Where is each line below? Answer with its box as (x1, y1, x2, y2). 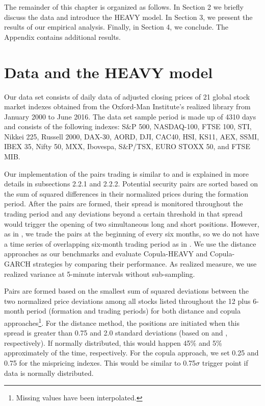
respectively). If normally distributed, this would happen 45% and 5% (4, 337, 222, 348)
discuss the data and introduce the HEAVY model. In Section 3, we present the (4, 11, 253, 22)
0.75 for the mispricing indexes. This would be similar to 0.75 (4, 357, 196, 368)
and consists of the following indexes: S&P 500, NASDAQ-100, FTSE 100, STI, (4, 121, 252, 132)
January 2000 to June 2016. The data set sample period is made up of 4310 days (4, 111, 256, 122)
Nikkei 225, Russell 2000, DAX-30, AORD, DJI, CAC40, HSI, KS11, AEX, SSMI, (4, 131, 259, 141)
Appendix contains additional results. (4, 31, 121, 42)
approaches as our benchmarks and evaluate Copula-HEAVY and (4, 248, 208, 259)
